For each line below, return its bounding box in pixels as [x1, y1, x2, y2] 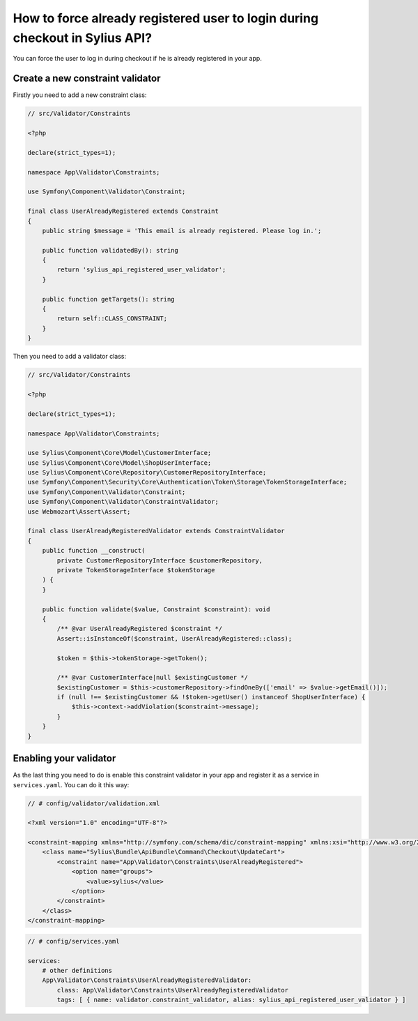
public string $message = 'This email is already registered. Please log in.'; [42, 227, 322, 234]
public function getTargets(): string [42, 295, 175, 303]
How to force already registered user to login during [13, 10, 319, 26]
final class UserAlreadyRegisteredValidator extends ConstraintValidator [27, 527, 285, 535]
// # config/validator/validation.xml [27, 799, 160, 807]
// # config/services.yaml [27, 937, 120, 945]
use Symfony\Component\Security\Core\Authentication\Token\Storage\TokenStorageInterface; [27, 478, 348, 486]
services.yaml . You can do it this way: [13, 780, 130, 789]
